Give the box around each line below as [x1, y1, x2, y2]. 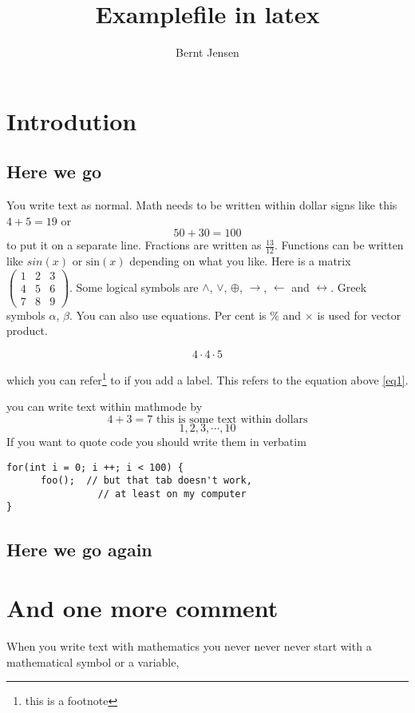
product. [6, 322, 48, 339]
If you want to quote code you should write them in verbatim [6, 432, 306, 449]
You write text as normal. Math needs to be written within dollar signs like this [6, 197, 397, 213]
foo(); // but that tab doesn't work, [40, 475, 252, 487]
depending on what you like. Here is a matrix [129, 253, 351, 269]
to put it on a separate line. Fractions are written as [6, 237, 262, 253]
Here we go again [6, 536, 152, 561]
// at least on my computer [97, 488, 247, 500]
